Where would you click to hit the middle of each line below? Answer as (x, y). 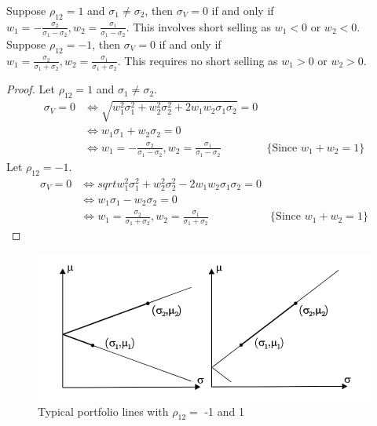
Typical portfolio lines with (103, 411)
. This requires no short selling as (198, 60)
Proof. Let (31, 89)
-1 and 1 (224, 411)
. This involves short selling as (198, 26)
